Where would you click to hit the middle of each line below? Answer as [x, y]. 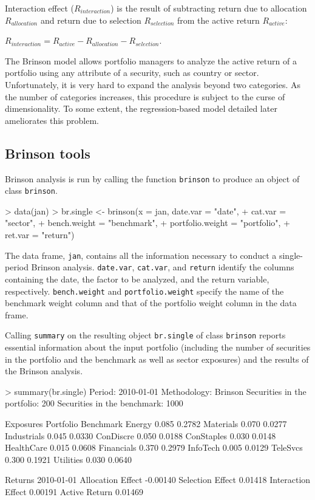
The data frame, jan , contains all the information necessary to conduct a [141, 255]
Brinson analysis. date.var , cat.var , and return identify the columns [163, 267]
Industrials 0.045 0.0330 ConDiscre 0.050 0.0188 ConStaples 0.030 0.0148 [141, 435]
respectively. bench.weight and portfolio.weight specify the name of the [144, 291]
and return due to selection [91, 20]
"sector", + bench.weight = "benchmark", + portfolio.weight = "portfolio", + [147, 223]
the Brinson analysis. [44, 371]
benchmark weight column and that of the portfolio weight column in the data [151, 303]
